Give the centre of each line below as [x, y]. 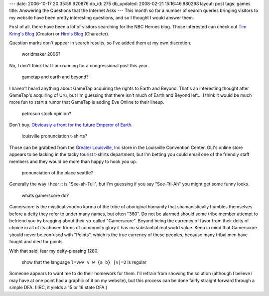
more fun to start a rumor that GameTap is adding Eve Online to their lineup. [87, 102]
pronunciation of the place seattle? [57, 173]
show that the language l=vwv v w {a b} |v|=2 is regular [84, 262]
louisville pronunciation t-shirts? [54, 136]
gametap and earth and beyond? [55, 77]
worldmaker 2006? [41, 54]
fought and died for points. [37, 242]
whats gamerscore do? [45, 195]
